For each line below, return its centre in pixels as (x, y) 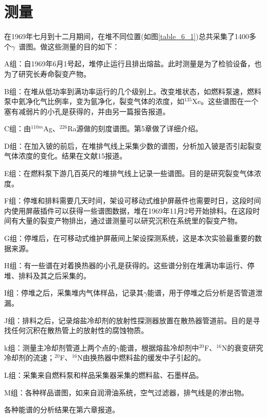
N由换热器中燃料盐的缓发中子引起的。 (141, 358)
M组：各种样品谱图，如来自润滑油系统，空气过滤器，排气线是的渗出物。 (126, 392)
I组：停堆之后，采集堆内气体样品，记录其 (74, 293)
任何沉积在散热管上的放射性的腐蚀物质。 (79, 330)
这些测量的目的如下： (84, 46)
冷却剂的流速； (29, 358)
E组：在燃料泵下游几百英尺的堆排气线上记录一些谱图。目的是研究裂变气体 (129, 173)
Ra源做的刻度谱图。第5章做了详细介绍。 (135, 128)
